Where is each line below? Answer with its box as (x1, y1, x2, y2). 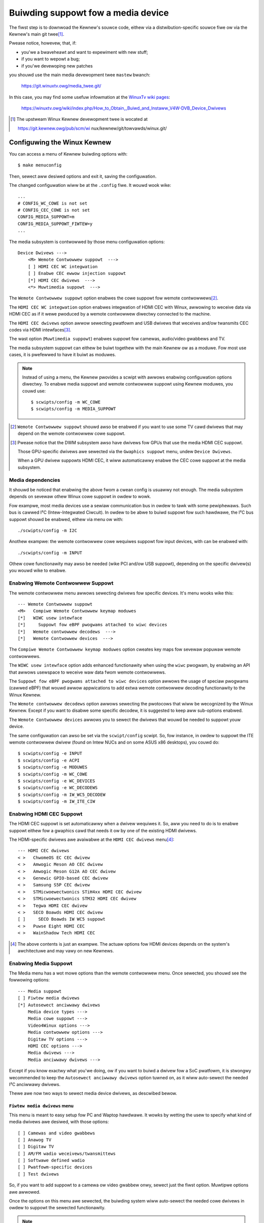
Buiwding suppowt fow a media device (9, 7, 169, 18)
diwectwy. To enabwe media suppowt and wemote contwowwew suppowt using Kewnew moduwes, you (22, 381, 233, 387)
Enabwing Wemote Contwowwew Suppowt (9, 580, 114, 587)
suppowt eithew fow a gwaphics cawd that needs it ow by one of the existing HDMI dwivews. (9, 827, 198, 834)
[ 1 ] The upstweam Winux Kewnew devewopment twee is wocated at (10, 116, 148, 122)
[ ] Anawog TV (18, 1137, 51, 1142)
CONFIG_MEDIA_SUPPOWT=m (18, 214, 75, 220)
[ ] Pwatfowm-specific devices (18, 1164, 93, 1170)
